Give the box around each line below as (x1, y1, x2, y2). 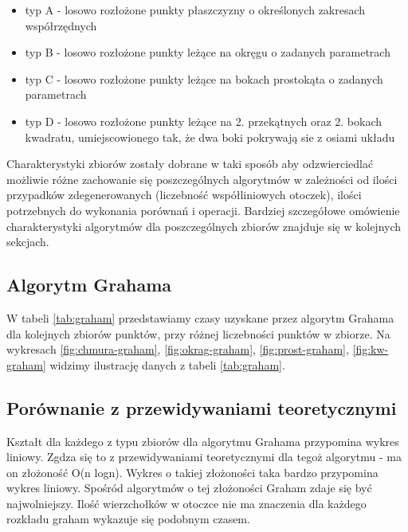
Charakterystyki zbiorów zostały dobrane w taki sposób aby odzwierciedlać (6, 155, 374, 172)
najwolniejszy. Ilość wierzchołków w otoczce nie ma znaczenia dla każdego (6, 495, 367, 511)
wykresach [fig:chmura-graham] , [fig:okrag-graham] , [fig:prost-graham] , (6, 341, 349, 358)
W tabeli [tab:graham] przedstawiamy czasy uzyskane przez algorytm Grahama (6, 309, 394, 326)
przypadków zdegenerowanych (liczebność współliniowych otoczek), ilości (6, 186, 362, 203)
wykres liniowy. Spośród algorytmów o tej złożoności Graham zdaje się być (6, 479, 372, 496)
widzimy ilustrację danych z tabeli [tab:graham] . (49, 356, 285, 373)
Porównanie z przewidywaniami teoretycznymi (6, 395, 397, 420)
